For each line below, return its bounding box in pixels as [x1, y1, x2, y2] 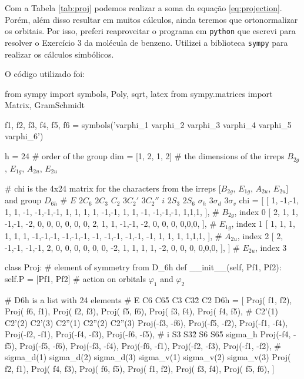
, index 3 [255, 241, 287, 253]
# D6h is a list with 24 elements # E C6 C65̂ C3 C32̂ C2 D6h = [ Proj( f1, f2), [5, 293, 292, 306]
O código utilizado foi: [5, 68, 85, 80]
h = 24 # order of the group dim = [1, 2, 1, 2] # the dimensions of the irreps [5, 150, 285, 162]
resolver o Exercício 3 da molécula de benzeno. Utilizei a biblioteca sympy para [5, 36, 288, 48]
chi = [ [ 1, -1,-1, [239, 194, 299, 206]
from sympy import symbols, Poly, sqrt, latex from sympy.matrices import [5, 87, 273, 99]
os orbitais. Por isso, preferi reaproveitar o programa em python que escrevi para [5, 25, 296, 37]
